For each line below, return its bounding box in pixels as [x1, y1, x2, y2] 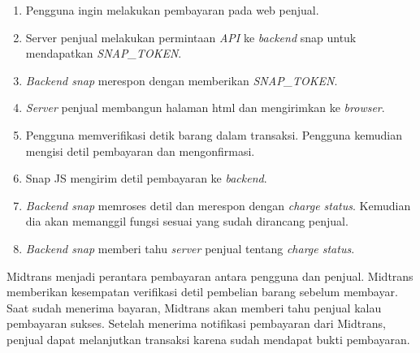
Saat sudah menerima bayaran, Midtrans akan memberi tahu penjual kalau [6, 299, 382, 316]
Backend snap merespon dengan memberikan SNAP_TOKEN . [25, 71, 338, 88]
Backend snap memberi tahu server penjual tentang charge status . [25, 239, 355, 256]
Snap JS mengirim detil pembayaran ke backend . [25, 170, 267, 187]
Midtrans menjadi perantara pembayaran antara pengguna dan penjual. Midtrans [6, 267, 414, 284]
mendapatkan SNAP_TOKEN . [25, 45, 182, 62]
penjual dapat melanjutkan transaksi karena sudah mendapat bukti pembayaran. [6, 330, 410, 347]
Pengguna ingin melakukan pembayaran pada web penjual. [25, 2, 319, 18]
